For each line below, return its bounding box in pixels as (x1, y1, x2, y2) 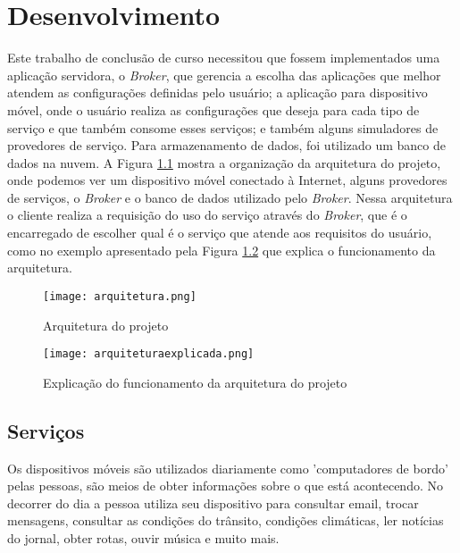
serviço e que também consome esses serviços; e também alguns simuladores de (7, 118, 439, 137)
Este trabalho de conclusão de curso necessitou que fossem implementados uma (7, 48, 440, 67)
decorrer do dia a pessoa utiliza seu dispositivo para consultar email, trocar (7, 493, 419, 512)
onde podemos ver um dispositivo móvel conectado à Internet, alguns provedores (7, 171, 447, 189)
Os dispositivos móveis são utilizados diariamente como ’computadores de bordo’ (7, 458, 448, 477)
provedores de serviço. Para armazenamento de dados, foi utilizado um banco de (7, 136, 446, 155)
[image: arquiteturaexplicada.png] (43, 348, 255, 361)
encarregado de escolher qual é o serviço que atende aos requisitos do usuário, (7, 223, 432, 242)
